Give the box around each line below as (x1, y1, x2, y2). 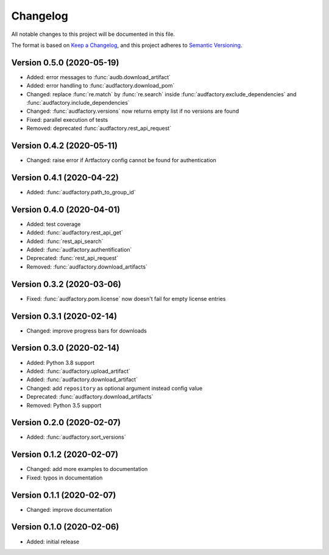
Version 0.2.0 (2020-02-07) (11, 417, 121, 428)
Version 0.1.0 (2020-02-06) (11, 521, 119, 532)
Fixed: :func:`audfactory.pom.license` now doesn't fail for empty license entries (26, 295, 226, 302)
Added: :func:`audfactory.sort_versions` (26, 433, 126, 441)
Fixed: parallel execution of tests (26, 116, 108, 123)
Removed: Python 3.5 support (26, 401, 102, 409)
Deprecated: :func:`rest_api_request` (26, 255, 119, 262)
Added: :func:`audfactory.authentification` (26, 246, 132, 253)
